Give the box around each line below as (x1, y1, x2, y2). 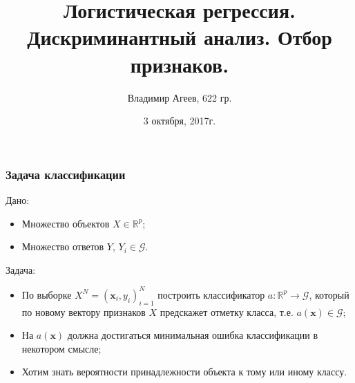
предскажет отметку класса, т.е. (160, 304, 294, 319)
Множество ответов (21, 239, 104, 254)
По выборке (21, 287, 72, 301)
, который (309, 287, 349, 301)
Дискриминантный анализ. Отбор (27, 23, 332, 51)
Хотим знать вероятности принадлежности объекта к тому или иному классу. (21, 364, 347, 379)
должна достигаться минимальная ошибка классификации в (67, 328, 318, 342)
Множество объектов (21, 216, 110, 230)
